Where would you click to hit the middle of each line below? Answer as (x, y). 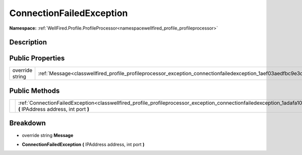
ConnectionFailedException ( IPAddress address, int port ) (83, 144)
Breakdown (28, 123)
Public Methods (34, 91)
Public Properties (37, 58)
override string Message (48, 135)
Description (28, 42)
